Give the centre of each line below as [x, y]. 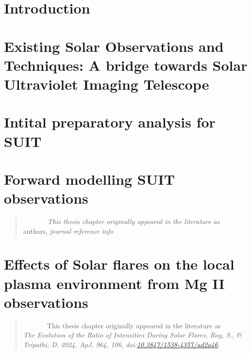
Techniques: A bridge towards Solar [126, 65]
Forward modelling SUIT [90, 179]
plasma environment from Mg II [114, 283]
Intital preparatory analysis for [110, 122]
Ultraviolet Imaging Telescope [107, 84]
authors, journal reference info [68, 231]
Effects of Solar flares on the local [119, 264]
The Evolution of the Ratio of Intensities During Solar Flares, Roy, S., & [132, 335]
